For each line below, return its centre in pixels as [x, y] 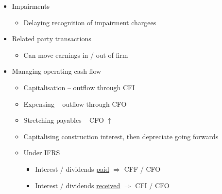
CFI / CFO [152, 185]
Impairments [31, 6]
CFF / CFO [142, 169]
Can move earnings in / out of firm [76, 55]
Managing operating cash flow [57, 71]
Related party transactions [51, 39]
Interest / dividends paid [72, 169]
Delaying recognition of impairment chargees [90, 22]
